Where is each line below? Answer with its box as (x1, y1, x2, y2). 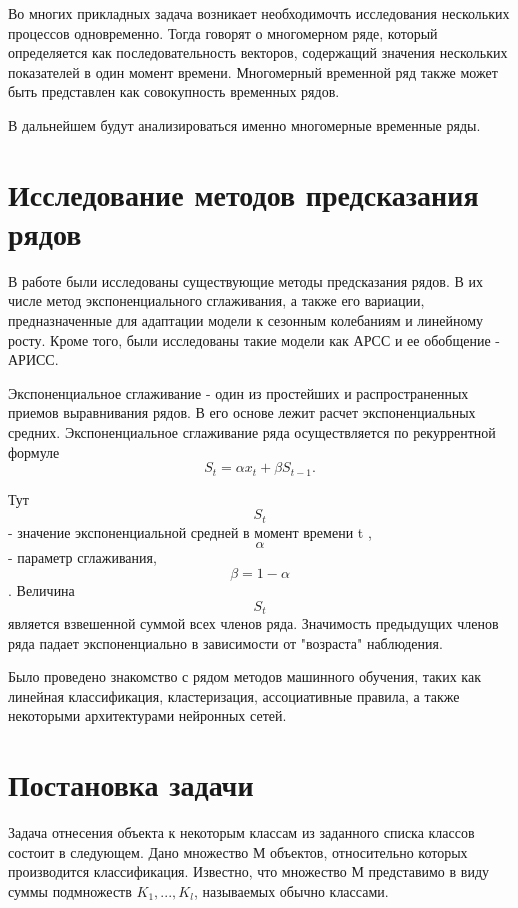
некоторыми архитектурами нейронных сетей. (8, 705, 287, 726)
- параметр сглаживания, (8, 547, 157, 568)
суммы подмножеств (8, 880, 132, 901)
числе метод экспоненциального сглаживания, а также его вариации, (8, 290, 425, 311)
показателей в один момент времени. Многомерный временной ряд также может (8, 61, 498, 82)
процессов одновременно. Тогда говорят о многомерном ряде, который (8, 22, 438, 43)
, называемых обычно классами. (193, 880, 389, 901)
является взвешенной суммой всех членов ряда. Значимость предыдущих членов (8, 612, 499, 633)
